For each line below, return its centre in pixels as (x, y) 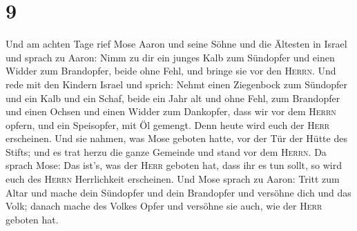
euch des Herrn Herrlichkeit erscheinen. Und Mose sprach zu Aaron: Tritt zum (173, 179)
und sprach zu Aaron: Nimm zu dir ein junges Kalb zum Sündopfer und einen (170, 57)
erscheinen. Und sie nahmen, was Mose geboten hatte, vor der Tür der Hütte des (176, 138)
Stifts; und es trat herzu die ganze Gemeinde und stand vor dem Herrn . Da (166, 151)
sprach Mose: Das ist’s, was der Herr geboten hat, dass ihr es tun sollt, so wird (174, 165)
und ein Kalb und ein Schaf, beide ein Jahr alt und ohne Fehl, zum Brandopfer (173, 98)
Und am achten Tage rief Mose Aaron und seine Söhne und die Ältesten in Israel (176, 44)
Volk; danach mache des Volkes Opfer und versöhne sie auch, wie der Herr (164, 206)
